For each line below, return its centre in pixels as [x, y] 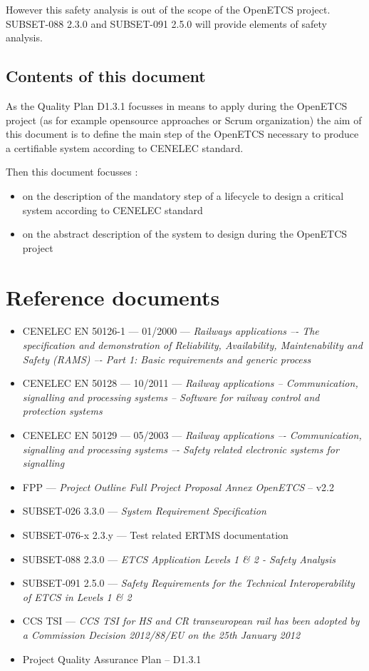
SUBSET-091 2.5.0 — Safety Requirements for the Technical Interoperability [188, 583]
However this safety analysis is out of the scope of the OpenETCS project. [168, 9]
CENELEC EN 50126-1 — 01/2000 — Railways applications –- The [171, 331]
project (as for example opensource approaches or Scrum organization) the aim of [184, 120]
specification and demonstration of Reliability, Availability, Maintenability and [192, 345]
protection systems [62, 411]
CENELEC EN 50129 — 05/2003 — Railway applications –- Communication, [192, 435]
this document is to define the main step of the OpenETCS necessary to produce [182, 134]
